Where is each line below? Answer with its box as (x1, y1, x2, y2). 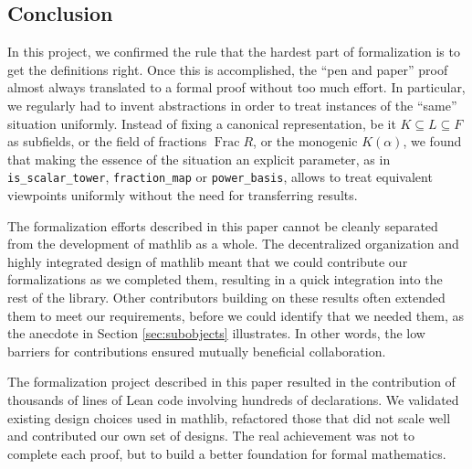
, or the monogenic (253, 132, 358, 151)
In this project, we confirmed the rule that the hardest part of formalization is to (7, 42, 460, 61)
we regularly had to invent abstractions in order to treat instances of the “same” (7, 95, 457, 114)
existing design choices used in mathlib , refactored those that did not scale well (7, 408, 451, 427)
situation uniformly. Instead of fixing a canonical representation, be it (7, 113, 396, 133)
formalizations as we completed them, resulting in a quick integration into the (7, 270, 443, 289)
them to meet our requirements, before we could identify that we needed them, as (7, 305, 464, 325)
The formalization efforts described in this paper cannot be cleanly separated (7, 216, 438, 235)
